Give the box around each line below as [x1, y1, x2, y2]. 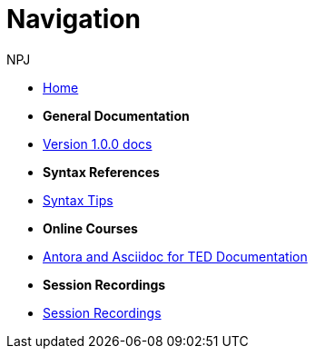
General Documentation [43, 107, 190, 124]
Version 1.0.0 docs [43, 135, 153, 152]
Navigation [6, 4, 141, 35]
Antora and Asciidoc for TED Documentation [43, 248, 308, 264]
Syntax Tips [43, 192, 113, 208]
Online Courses [43, 220, 138, 236]
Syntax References [43, 163, 160, 180]
